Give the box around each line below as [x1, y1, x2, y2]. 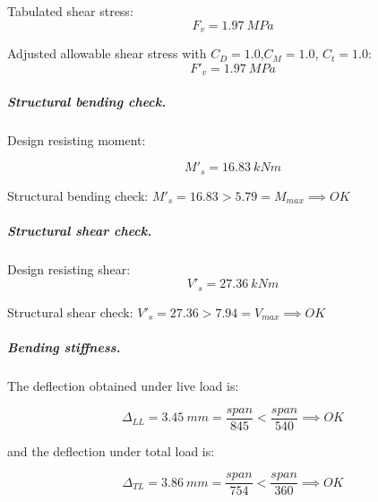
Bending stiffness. [7, 338, 121, 357]
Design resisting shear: [7, 259, 131, 278]
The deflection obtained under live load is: [7, 376, 239, 395]
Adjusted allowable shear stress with [7, 44, 207, 63]
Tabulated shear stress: [7, 2, 133, 20]
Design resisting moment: [7, 130, 146, 149]
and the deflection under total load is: [7, 441, 215, 460]
